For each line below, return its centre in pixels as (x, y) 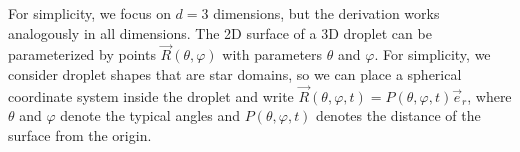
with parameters (272, 54)
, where (489, 95)
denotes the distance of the (398, 115)
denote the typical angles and (150, 115)
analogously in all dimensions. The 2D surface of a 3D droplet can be (220, 32)
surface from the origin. (80, 135)
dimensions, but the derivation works (326, 13)
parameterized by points (82, 54)
